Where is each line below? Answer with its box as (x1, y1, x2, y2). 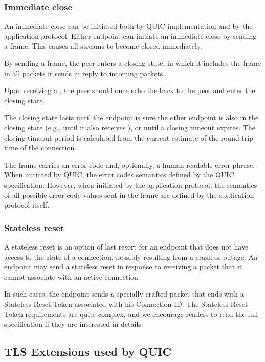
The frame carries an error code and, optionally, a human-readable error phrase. (4, 159, 255, 170)
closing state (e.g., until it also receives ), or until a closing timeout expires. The (4, 122, 255, 132)
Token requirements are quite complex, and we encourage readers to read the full (4, 308, 258, 319)
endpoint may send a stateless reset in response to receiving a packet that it (4, 261, 242, 272)
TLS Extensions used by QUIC (4, 344, 171, 359)
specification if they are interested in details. (4, 319, 143, 329)
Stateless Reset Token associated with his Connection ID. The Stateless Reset (4, 298, 248, 309)
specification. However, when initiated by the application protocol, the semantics (4, 179, 257, 190)
